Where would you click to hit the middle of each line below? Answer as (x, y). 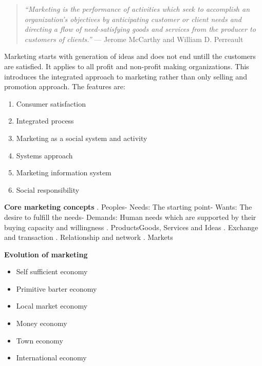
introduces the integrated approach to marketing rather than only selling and (126, 76)
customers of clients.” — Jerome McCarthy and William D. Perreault (134, 39)
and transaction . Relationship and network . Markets (89, 237)
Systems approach (44, 155)
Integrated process (45, 121)
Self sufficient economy (52, 271)
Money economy (42, 323)
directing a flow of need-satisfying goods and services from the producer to (140, 29)
